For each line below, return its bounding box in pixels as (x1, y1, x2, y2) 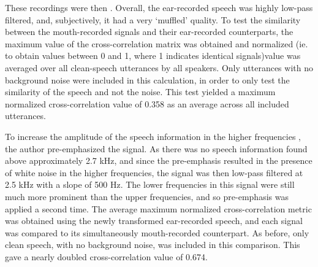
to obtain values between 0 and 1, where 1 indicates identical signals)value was (5, 49, 301, 62)
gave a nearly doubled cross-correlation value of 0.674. (5, 250, 208, 263)
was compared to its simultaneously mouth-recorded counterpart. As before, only (5, 226, 309, 239)
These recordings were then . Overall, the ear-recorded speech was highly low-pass (5, 1, 313, 14)
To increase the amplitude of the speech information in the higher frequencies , (5, 130, 301, 142)
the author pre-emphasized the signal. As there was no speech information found (5, 142, 308, 155)
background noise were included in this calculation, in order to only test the (5, 73, 290, 86)
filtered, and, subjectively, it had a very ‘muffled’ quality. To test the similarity (5, 13, 301, 26)
